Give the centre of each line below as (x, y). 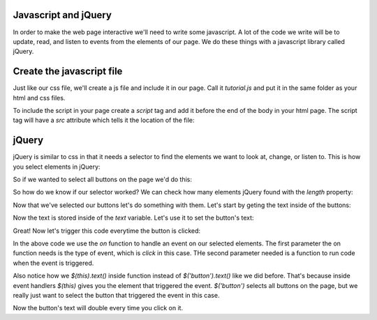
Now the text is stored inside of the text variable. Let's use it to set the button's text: (133, 218)
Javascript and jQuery (62, 15)
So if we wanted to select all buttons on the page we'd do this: (102, 180)
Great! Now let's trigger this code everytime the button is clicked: (107, 231)
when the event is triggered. (53, 263)
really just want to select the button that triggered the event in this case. (116, 295)
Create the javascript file (68, 71)
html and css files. (39, 98)
